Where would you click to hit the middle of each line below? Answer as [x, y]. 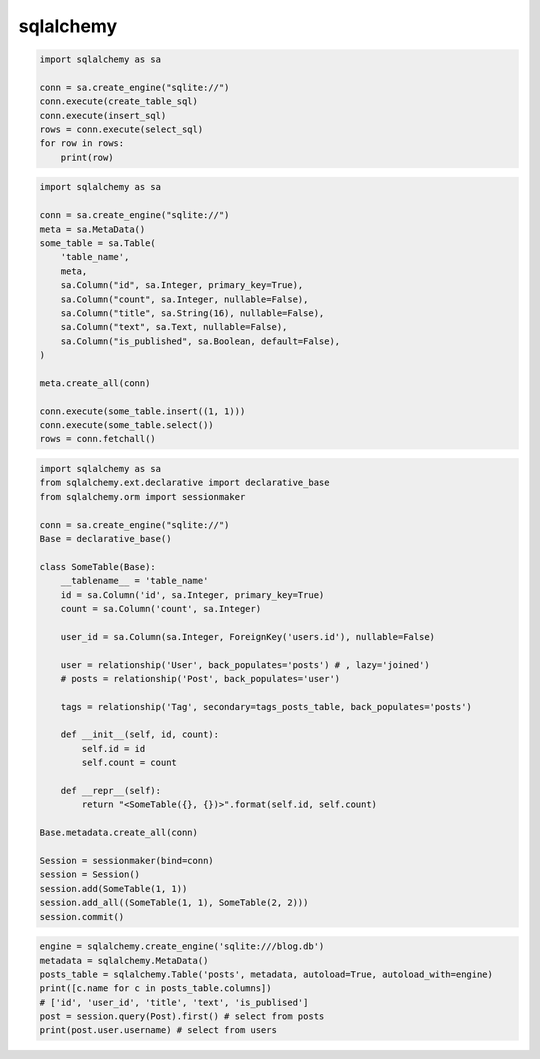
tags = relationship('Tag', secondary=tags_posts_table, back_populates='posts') [266, 706]
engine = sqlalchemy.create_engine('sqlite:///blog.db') [182, 946]
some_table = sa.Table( [98, 243]
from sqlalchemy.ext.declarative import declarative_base [184, 483]
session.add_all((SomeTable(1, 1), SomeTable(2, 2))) [174, 903]
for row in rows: [82, 143]
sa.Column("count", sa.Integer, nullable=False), [184, 299]
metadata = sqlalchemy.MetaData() [124, 960]
